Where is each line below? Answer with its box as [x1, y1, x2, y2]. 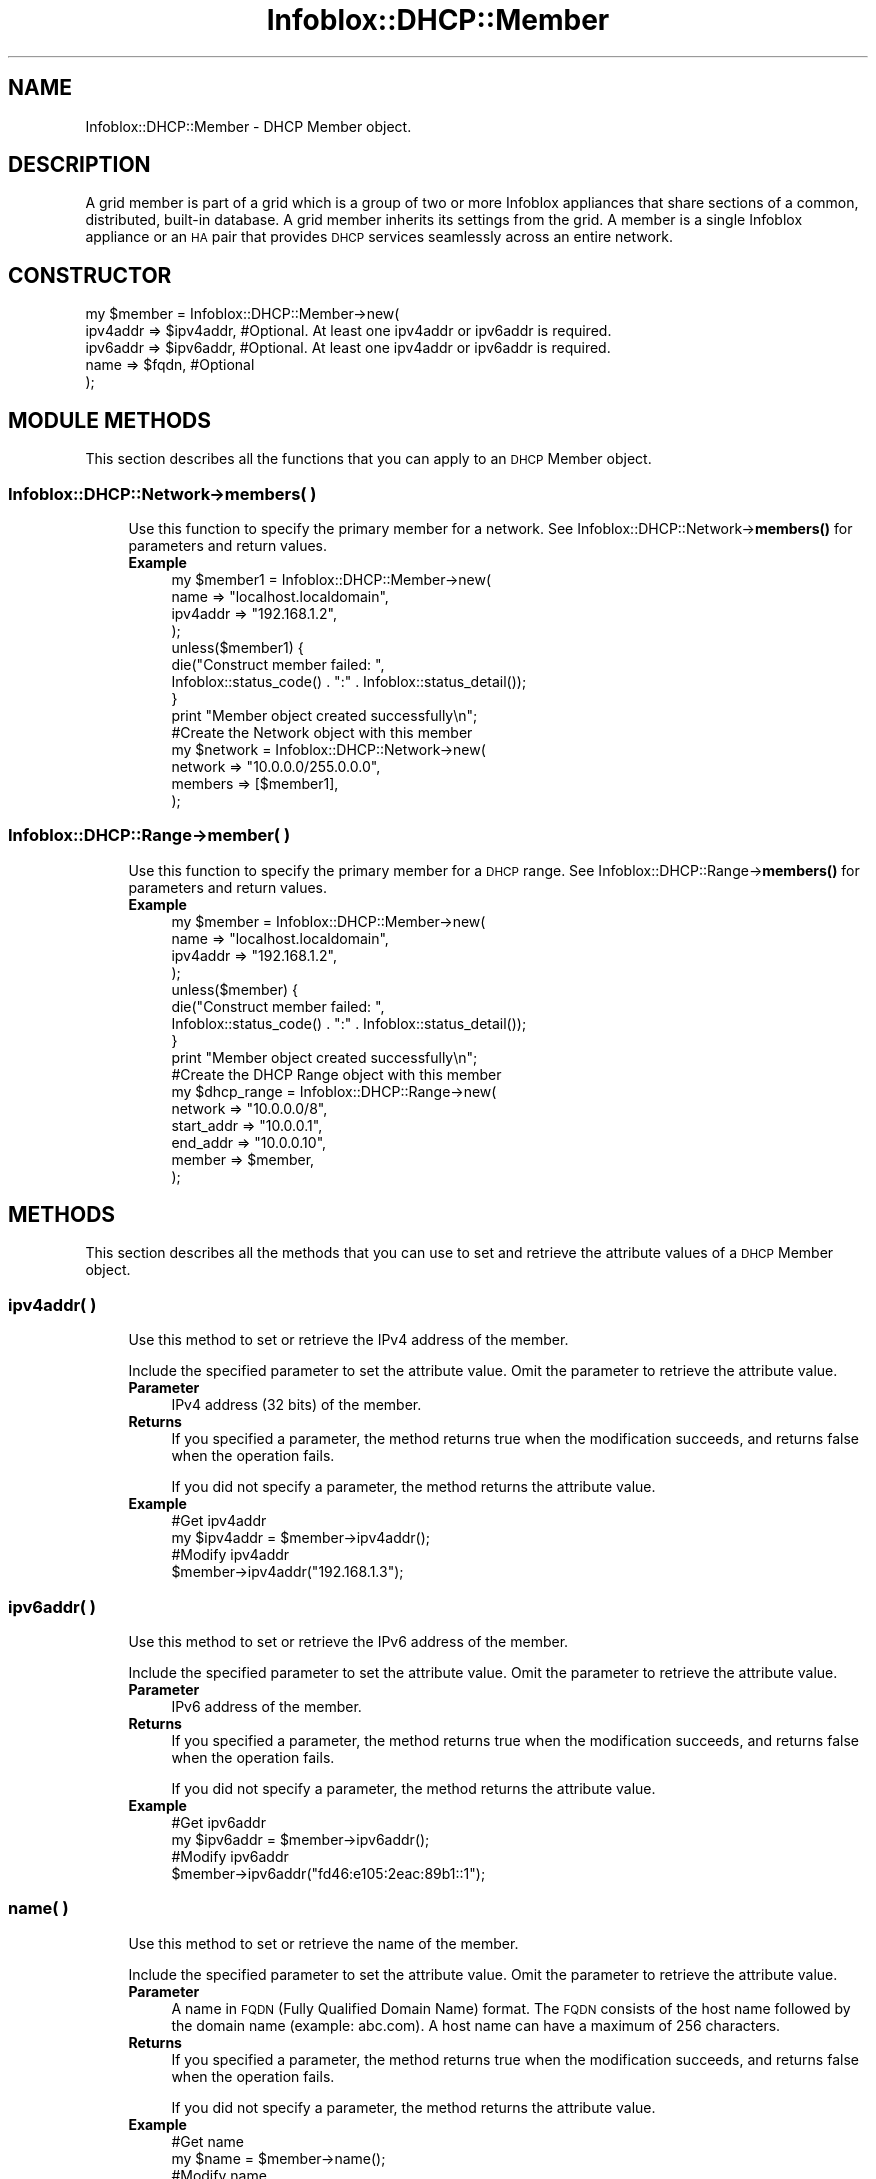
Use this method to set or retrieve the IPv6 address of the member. [128, 1632, 569, 1650]
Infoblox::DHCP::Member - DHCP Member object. [85, 117, 412, 135]
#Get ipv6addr [171, 1813, 266, 1831]
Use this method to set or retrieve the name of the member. [128, 1934, 519, 1952]
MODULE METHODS [8, 407, 212, 433]
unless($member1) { [171, 638, 304, 656]
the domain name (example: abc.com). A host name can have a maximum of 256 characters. [171, 2016, 781, 2034]
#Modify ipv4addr [171, 1546, 290, 1564]
